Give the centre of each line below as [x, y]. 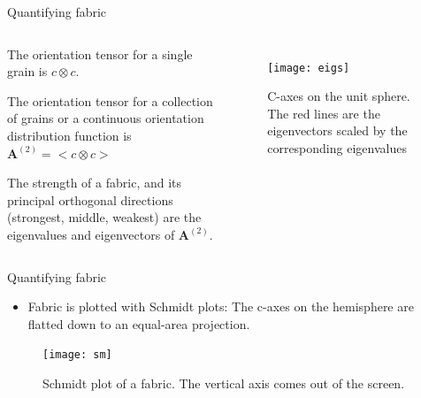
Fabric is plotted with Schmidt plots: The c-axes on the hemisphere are [221, 306]
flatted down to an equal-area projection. [139, 323]
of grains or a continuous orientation [106, 118]
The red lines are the [324, 113]
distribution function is [69, 135]
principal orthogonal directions [90, 199]
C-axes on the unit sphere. [339, 96]
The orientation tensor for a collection [110, 100]
